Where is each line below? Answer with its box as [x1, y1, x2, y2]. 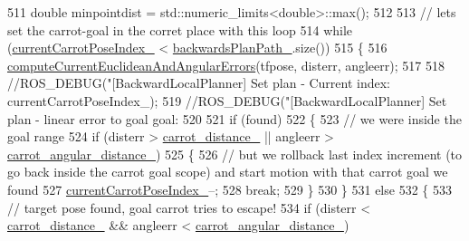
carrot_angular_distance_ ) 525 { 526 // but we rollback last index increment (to [7, 144, 463, 163]
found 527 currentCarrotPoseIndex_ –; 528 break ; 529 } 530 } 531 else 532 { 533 [7, 179, 452, 198]
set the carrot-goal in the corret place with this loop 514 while [7, 20, 353, 39]
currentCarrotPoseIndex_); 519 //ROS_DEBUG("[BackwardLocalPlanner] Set [7, 91, 447, 110]
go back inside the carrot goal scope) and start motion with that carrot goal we [7, 162, 448, 181]
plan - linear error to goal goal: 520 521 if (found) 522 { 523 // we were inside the [7, 109, 462, 128]
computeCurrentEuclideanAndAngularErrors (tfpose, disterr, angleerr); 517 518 [7, 55, 445, 74]
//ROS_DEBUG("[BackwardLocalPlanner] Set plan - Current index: [7, 73, 391, 92]
